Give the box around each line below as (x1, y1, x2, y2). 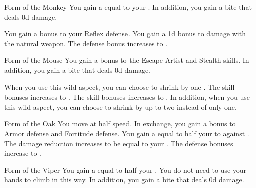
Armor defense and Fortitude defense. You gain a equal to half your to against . (4, 128, 249, 138)
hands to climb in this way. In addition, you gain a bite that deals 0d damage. (4, 174, 244, 185)
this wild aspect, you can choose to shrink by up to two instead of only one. (4, 101, 237, 112)
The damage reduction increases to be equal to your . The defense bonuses (4, 138, 233, 148)
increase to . (4, 148, 41, 158)
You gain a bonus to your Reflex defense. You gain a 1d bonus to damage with (4, 28, 246, 39)
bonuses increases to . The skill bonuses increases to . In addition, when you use (4, 91, 250, 102)
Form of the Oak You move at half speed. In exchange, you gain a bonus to (4, 118, 236, 129)
